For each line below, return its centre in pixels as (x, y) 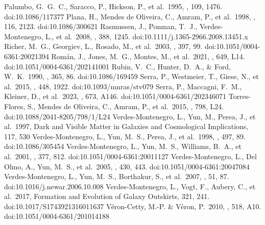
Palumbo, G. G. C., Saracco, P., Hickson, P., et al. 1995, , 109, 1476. (113, 6)
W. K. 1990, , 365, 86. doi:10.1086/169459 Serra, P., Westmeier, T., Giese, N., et (131, 76)
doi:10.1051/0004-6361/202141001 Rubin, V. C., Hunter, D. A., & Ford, (118, 66)
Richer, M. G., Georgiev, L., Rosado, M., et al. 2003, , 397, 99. (103, 46)
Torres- (239, 96)
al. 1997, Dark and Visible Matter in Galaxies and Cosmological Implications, (126, 126)
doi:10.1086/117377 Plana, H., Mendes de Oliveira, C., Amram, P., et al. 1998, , (130, 16)
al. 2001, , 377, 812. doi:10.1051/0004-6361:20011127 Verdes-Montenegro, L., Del (130, 156)
